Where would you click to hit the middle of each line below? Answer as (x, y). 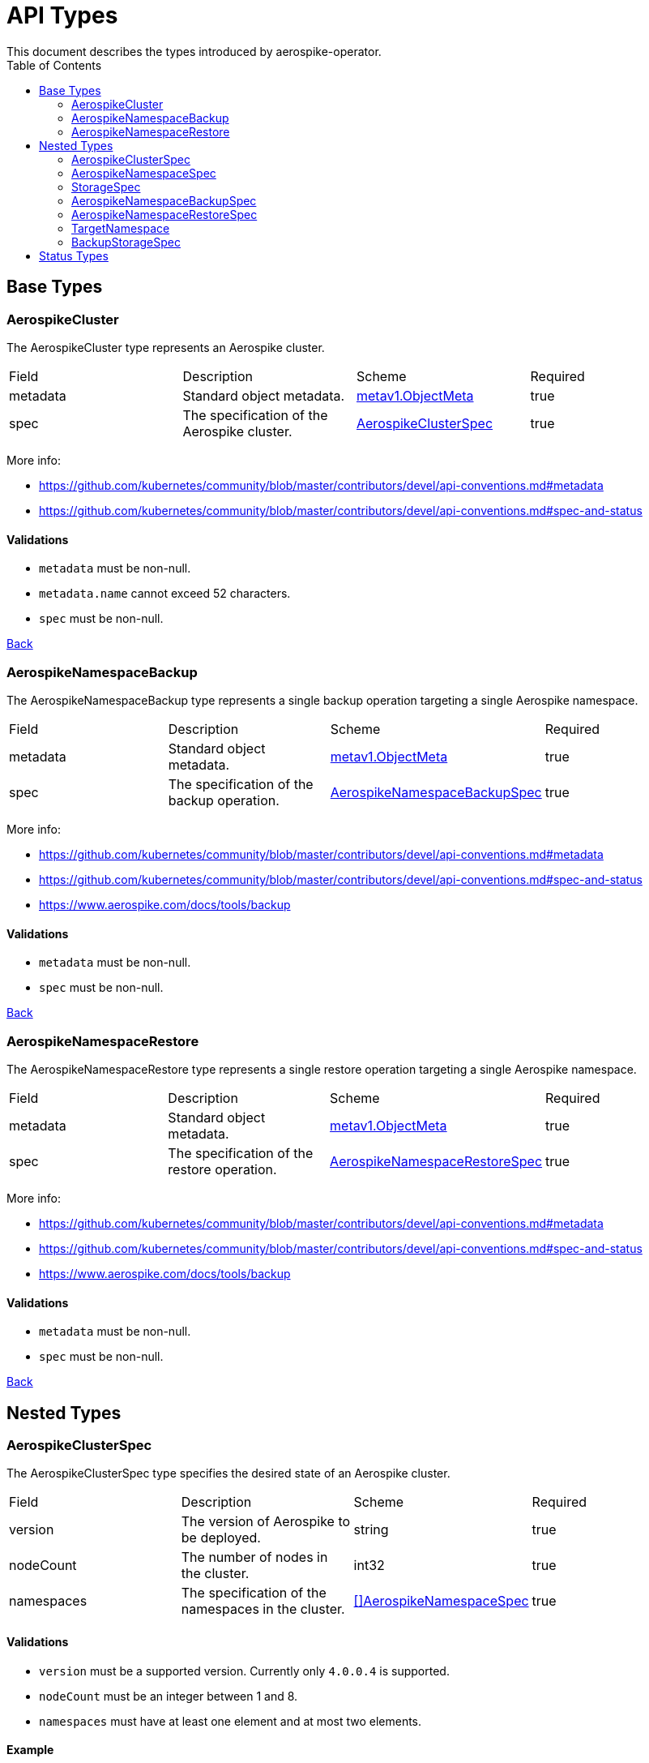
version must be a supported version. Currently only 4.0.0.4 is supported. (244, 1671)
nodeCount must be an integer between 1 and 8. (169, 1696)
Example (30, 1750)
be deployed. (221, 1538)
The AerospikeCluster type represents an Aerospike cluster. (166, 347)
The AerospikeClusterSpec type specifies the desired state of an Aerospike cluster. (228, 1473)
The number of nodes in (254, 1557)
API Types (62, 15)
